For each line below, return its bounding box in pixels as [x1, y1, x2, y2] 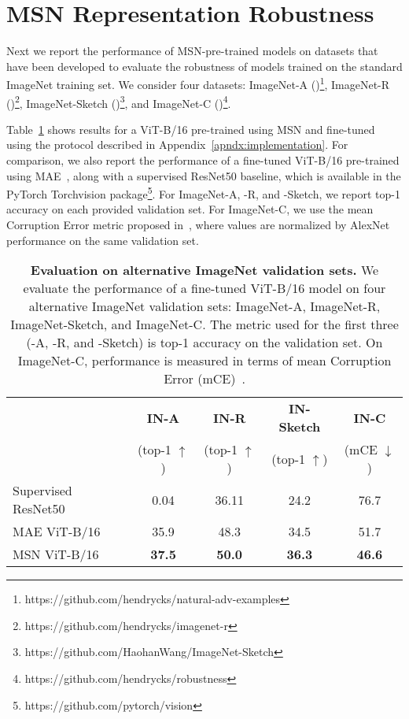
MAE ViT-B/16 [13, 522, 101, 541]
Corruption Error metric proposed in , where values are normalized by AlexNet [6, 217, 390, 233]
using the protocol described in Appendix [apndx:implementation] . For [6, 136, 348, 153]
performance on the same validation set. [6, 232, 199, 248]
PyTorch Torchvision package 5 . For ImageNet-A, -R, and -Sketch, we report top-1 [6, 183, 400, 202]
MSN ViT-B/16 [13, 545, 99, 564]
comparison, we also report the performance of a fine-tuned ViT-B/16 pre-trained [6, 152, 400, 168]
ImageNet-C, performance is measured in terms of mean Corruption [17, 351, 392, 370]
